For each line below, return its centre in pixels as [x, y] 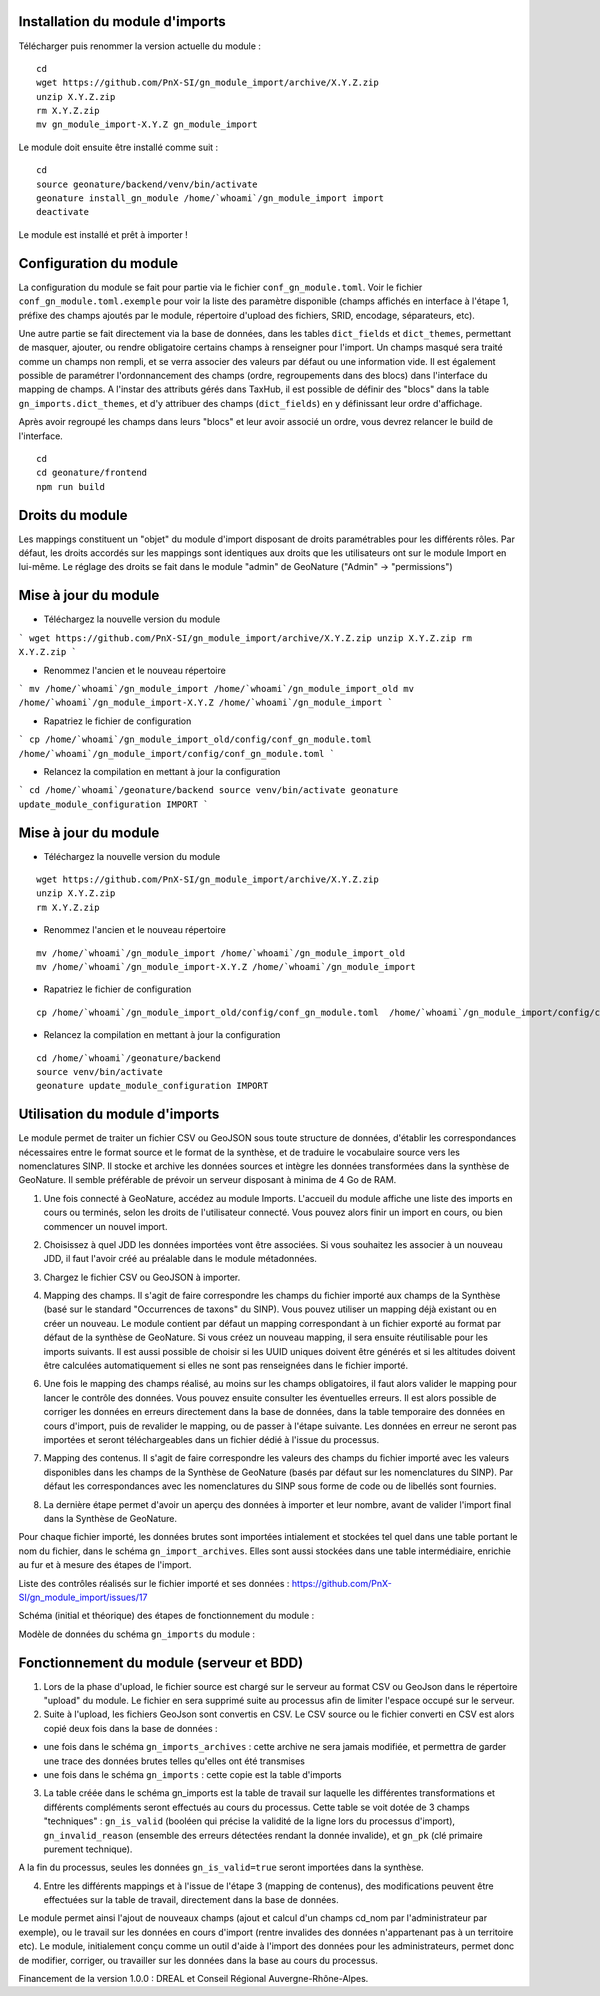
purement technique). [88, 1849]
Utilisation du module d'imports [119, 1114]
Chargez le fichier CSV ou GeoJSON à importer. [142, 1277]
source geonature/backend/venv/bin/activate [147, 184]
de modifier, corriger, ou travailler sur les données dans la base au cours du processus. [198, 1960]
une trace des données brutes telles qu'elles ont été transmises [174, 1761]
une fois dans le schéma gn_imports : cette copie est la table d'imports [192, 1774]
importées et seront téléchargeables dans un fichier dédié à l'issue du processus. [211, 1439]
